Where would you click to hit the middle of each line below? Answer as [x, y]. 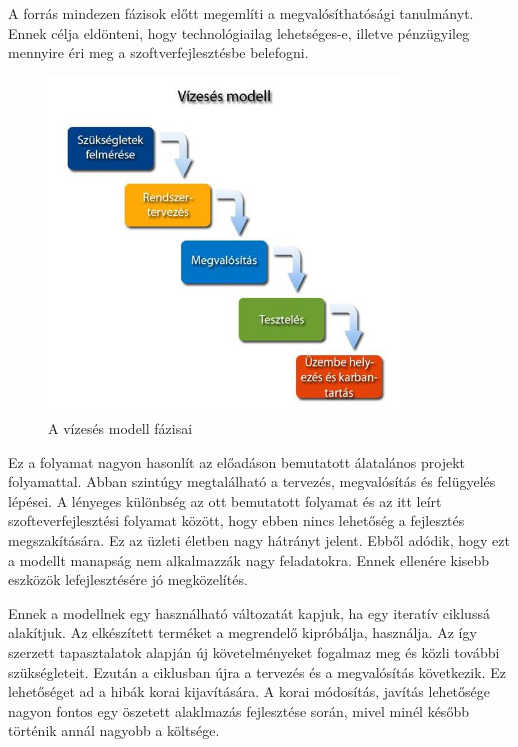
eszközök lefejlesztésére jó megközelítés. [128, 579]
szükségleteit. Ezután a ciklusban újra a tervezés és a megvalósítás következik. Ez [257, 671]
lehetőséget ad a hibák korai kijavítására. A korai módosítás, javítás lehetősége [249, 691]
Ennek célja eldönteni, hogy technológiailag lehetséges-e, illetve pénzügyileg [239, 32]
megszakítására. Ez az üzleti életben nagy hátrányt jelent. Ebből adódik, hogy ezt [259, 539]
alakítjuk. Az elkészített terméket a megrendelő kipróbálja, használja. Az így [242, 632]
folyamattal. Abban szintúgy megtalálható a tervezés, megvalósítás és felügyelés [252, 481]
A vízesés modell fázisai [120, 428]
